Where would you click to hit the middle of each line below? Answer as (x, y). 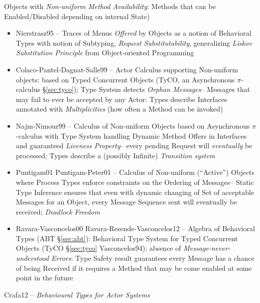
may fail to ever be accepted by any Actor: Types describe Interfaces (121, 99)
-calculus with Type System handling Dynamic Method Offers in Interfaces (131, 135)
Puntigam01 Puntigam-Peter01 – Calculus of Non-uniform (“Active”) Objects (135, 172)
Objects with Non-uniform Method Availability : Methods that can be (110, 6)
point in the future (44, 278)
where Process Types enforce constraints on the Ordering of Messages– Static (135, 182)
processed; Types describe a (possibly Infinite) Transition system (115, 155)
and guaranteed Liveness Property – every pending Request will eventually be (134, 145)
